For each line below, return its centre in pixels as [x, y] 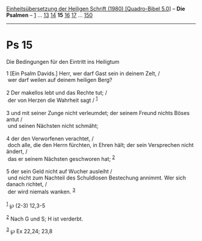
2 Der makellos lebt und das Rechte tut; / [57, 92]
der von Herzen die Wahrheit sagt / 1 [53, 99]
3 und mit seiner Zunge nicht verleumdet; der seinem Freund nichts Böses [98, 113]
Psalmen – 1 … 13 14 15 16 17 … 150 [50, 15]
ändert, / [17, 151]
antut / [14, 119]
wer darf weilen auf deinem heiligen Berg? [60, 80]
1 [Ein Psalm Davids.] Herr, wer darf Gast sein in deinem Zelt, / [83, 73]
